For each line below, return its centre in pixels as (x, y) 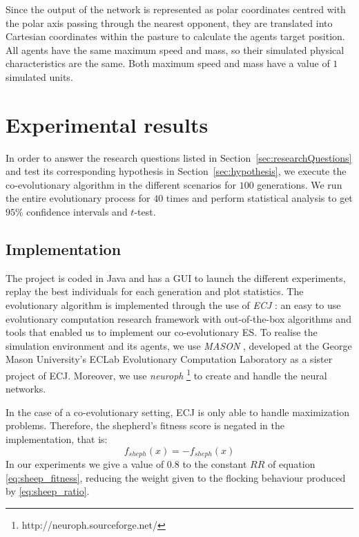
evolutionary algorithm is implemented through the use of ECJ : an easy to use (173, 305)
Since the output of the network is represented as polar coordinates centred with (176, 9)
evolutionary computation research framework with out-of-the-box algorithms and (178, 318)
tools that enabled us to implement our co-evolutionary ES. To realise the (162, 332)
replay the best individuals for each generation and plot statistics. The (155, 291)
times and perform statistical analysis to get (259, 198)
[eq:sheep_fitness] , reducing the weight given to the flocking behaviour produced (176, 477)
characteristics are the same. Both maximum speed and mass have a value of (168, 63)
